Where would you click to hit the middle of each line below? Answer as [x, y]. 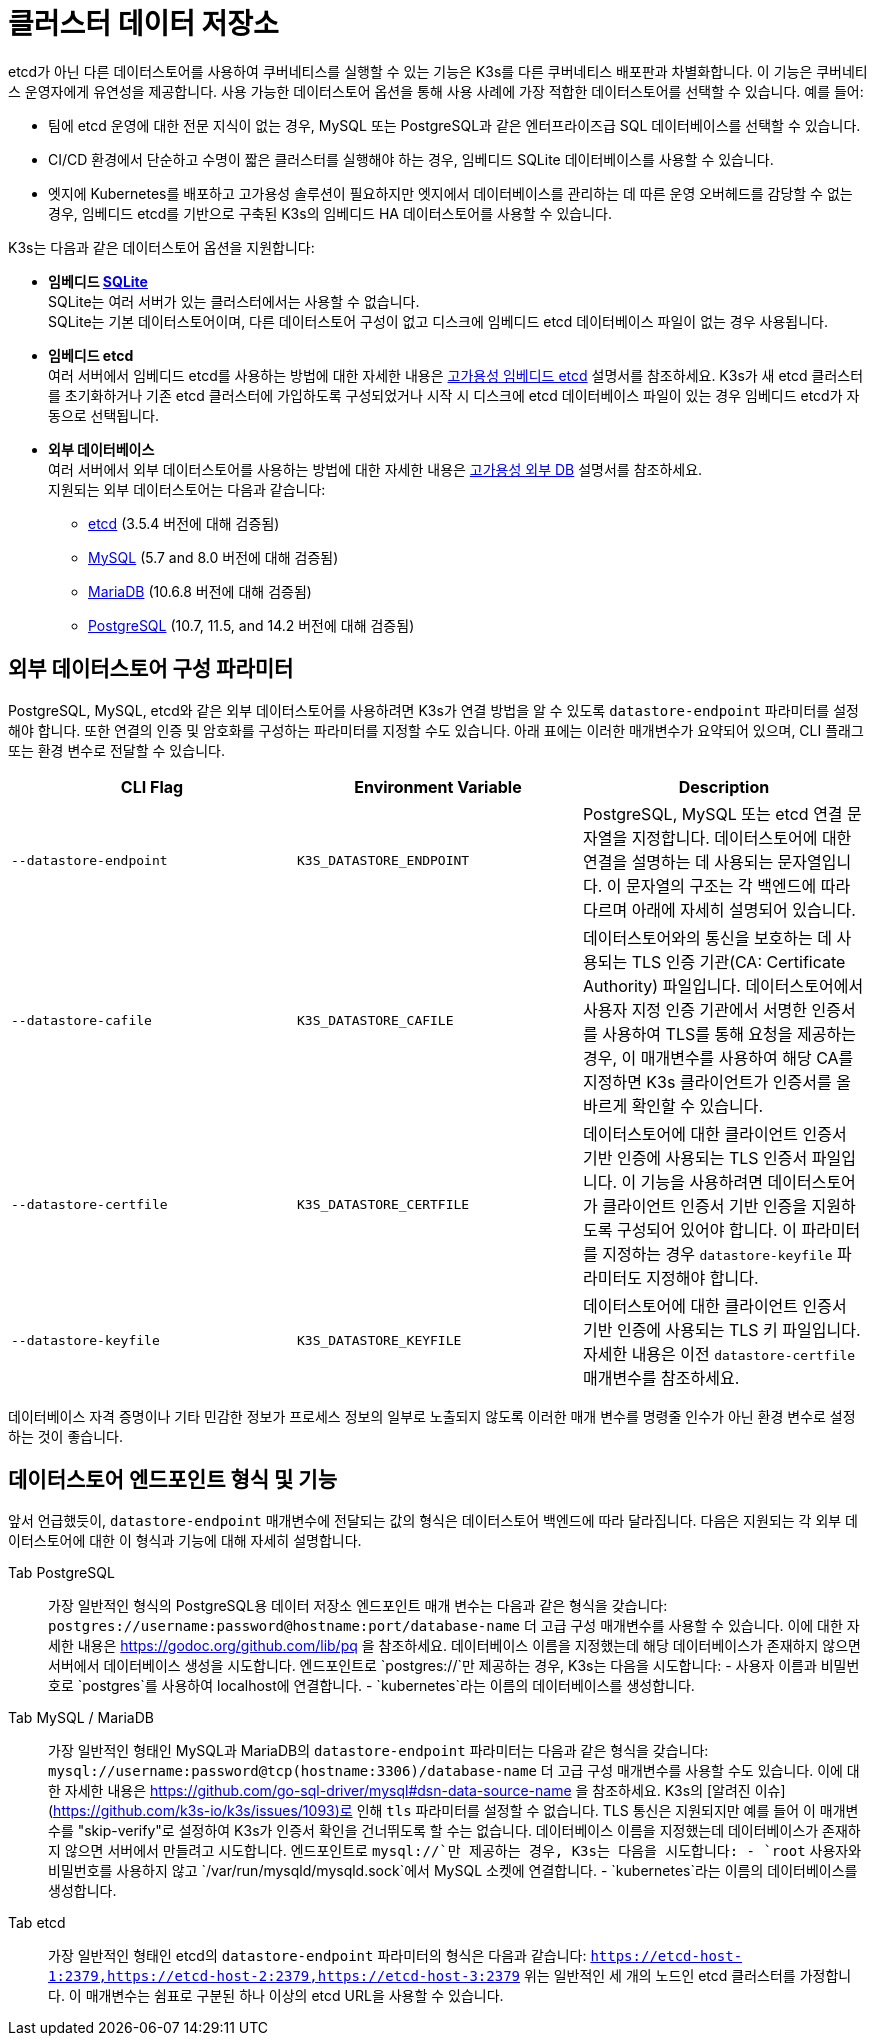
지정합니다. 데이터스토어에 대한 [741, 837]
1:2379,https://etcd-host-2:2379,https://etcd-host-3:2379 [284, 1976]
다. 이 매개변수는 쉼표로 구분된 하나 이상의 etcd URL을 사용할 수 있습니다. [276, 1996]
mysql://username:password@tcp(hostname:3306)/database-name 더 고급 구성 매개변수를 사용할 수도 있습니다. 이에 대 [454, 1771]
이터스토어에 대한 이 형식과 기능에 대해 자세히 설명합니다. [185, 1541]
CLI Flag [152, 786]
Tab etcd [37, 1923]
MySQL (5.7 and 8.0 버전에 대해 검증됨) [213, 557]
